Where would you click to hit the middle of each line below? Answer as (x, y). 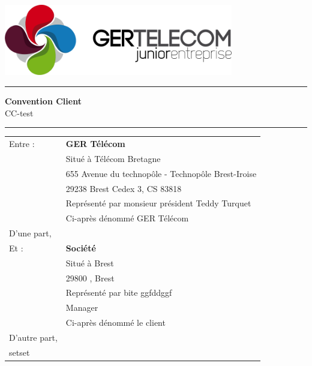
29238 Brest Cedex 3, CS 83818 (124, 188)
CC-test (19, 112)
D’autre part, (33, 337)
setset (19, 352)
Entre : (22, 143)
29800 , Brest (90, 277)
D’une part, (30, 233)
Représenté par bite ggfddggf (119, 292)
